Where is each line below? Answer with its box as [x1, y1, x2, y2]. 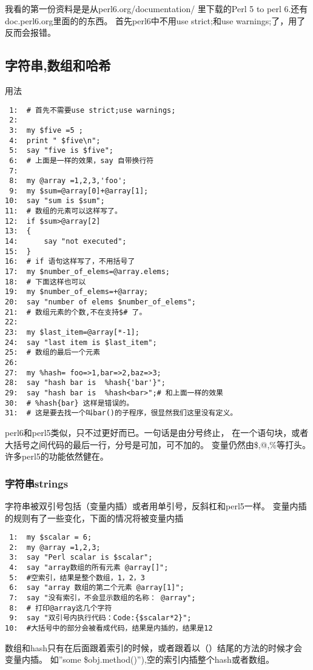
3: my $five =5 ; [9, 126, 83, 135]
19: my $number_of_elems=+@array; [5, 287, 149, 296]
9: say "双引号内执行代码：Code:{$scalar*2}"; [9, 614, 192, 623]
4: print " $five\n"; [9, 136, 101, 145]
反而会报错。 [5, 26, 56, 39]
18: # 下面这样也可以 [5, 277, 86, 286]
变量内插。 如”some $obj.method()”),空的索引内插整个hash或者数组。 [5, 653, 274, 666]
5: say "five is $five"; [9, 146, 113, 155]
